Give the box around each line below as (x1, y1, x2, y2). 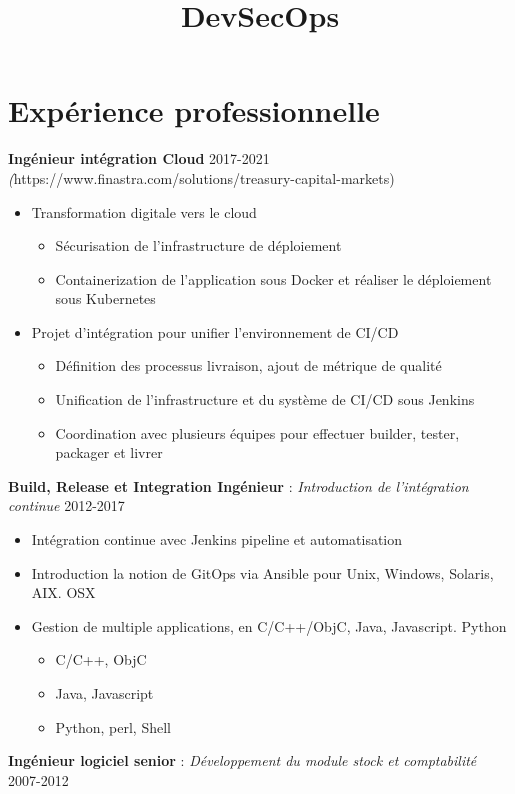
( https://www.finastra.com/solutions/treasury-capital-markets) (8, 167, 395, 188)
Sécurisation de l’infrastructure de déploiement (55, 235, 342, 256)
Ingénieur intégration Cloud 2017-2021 (8, 148, 270, 169)
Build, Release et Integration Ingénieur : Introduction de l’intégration (8, 475, 469, 496)
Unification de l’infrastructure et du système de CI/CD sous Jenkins (55, 389, 475, 410)
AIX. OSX (31, 582, 96, 603)
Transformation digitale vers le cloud (31, 201, 257, 222)
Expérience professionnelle (8, 90, 380, 131)
